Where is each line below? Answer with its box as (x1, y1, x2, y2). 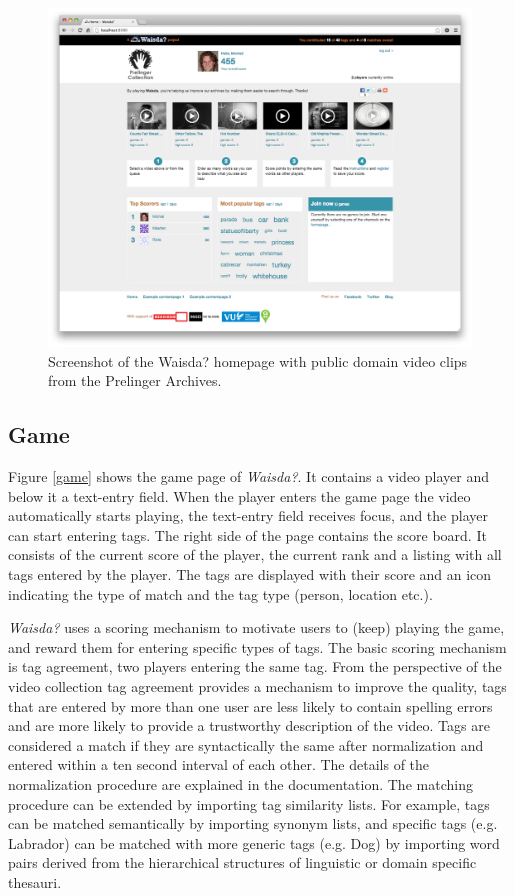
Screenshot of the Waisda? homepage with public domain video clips (48, 350, 468, 371)
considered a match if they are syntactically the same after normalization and (8, 734, 484, 755)
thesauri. (8, 871, 62, 892)
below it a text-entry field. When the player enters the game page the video (8, 485, 471, 506)
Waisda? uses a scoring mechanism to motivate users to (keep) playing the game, (8, 617, 505, 638)
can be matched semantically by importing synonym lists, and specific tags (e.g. (8, 813, 498, 834)
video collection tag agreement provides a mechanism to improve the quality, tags (8, 676, 507, 697)
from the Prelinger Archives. (48, 370, 222, 391)
